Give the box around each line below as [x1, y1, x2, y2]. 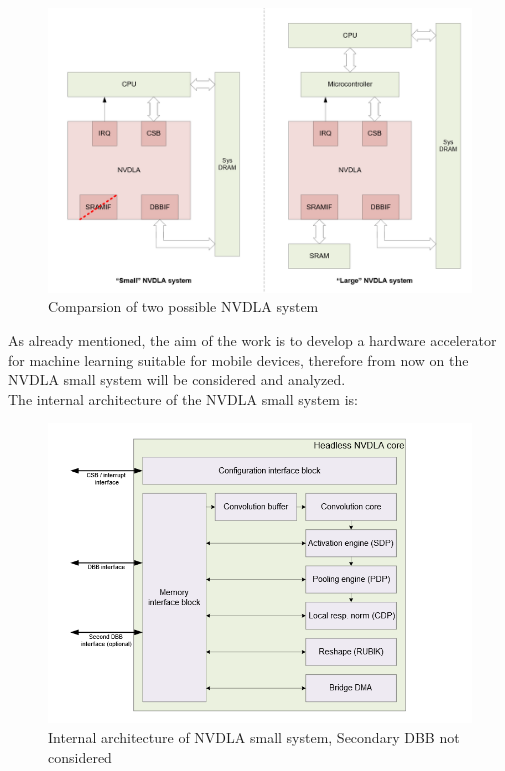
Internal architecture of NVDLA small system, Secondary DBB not [48, 727, 460, 748]
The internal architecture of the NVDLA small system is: [8, 388, 358, 409]
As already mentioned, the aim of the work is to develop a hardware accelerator [8, 330, 497, 351]
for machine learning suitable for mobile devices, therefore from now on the [8, 349, 469, 370]
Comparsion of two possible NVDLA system [48, 296, 319, 317]
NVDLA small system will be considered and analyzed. [8, 369, 346, 390]
